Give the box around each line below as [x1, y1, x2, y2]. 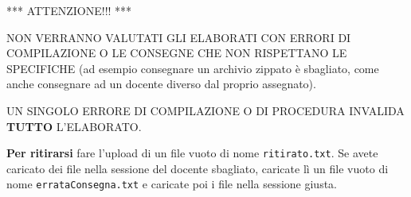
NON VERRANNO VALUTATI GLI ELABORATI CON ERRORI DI [6, 29, 351, 45]
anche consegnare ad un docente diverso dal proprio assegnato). [6, 75, 316, 92]
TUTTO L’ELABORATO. [6, 118, 142, 134]
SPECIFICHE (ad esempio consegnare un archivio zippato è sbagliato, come [6, 60, 379, 76]
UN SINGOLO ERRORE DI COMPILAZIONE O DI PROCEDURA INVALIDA [6, 102, 405, 118]
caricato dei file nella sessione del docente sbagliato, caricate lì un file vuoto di [6, 160, 389, 176]
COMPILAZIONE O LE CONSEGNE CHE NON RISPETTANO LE [6, 44, 347, 61]
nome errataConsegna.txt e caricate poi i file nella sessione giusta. [6, 176, 337, 192]
